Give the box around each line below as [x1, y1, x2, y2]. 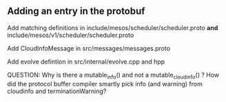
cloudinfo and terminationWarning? [7, 87, 107, 95]
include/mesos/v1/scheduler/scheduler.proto [7, 31, 134, 39]
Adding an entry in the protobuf [7, 5, 145, 17]
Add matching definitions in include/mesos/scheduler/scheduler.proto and [7, 23, 218, 31]
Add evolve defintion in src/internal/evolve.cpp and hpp [7, 58, 165, 66]
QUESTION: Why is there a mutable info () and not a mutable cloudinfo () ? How [7, 71, 220, 81]
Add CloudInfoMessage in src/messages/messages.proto [7, 44, 171, 52]
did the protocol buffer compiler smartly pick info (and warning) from [7, 79, 203, 88]
